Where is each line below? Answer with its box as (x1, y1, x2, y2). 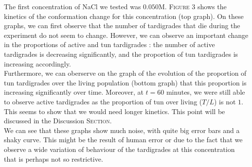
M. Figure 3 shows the (159, 1, 227, 11)
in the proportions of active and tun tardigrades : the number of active (4, 39, 215, 50)
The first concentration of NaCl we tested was (4, 1, 141, 11)
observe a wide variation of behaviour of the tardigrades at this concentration (4, 144, 235, 154)
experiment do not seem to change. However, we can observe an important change (4, 30, 249, 40)
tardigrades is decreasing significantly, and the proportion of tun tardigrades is (4, 49, 238, 59)
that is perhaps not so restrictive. (4, 153, 103, 164)
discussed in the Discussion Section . (4, 116, 112, 126)
